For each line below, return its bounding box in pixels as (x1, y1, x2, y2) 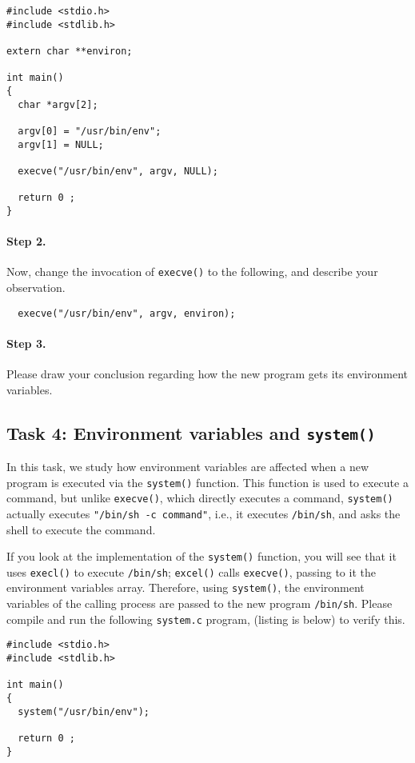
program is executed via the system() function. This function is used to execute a (6, 473, 409, 490)
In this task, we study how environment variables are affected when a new (6, 457, 369, 474)
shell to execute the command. (6, 521, 156, 537)
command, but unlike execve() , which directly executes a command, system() (6, 489, 393, 506)
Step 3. (6, 334, 46, 351)
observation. (6, 278, 66, 295)
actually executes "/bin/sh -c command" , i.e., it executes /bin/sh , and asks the (6, 505, 401, 521)
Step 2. (6, 233, 46, 250)
